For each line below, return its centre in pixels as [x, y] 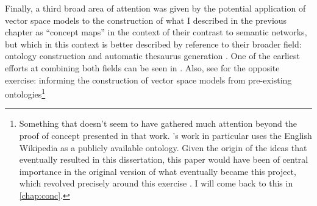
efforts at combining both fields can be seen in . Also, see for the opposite [142, 67]
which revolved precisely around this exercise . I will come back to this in [156, 183]
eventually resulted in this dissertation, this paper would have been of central [164, 159]
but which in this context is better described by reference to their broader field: [153, 44]
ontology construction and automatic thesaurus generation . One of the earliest [152, 56]
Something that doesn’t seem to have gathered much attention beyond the [158, 123]
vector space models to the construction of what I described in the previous [146, 20]
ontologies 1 [25, 93]
